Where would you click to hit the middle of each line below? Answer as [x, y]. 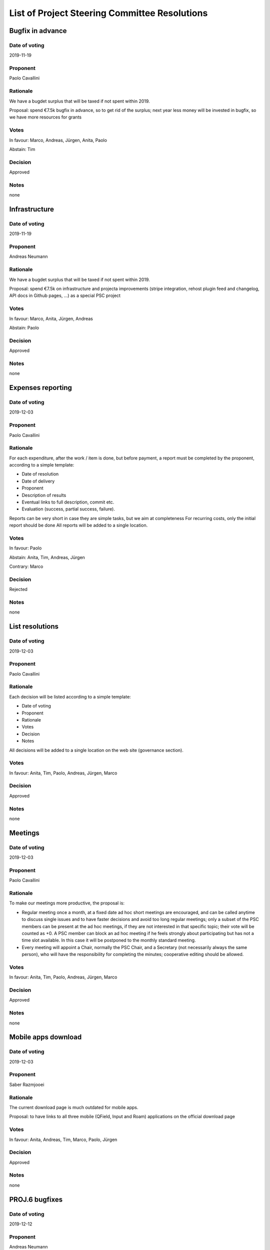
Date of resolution [40, 474]
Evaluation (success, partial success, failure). [68, 509]
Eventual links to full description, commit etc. [68, 502]
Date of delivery [38, 481]
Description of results [44, 495]
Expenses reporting [41, 388]
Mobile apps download [45, 1037]
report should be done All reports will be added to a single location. [78, 525]
